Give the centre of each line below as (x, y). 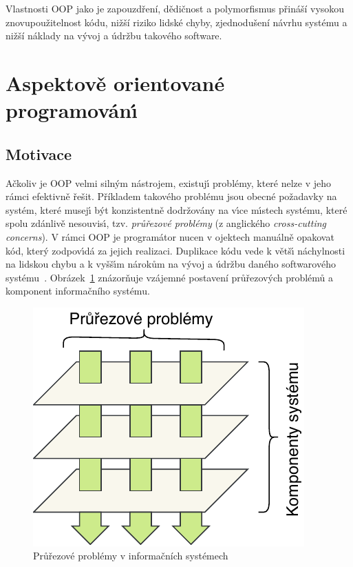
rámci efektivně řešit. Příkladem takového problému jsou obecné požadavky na (171, 196)
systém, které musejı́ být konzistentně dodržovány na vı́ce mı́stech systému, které (176, 209)
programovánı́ (72, 110)
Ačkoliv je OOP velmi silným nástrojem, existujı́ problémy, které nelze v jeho (169, 182)
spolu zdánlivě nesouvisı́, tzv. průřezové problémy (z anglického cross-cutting (166, 223)
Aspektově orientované (115, 82)
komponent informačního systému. (78, 291)
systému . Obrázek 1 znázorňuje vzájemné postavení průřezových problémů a (170, 277)
